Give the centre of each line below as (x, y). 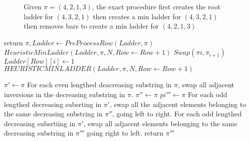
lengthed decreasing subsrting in (53, 104)
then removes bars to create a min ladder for (91, 26)
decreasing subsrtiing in (40, 123)
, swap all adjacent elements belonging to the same (161, 123)
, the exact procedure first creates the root (156, 6)
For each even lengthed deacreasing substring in (99, 85)
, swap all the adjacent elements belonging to (178, 104)
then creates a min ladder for (137, 16)
